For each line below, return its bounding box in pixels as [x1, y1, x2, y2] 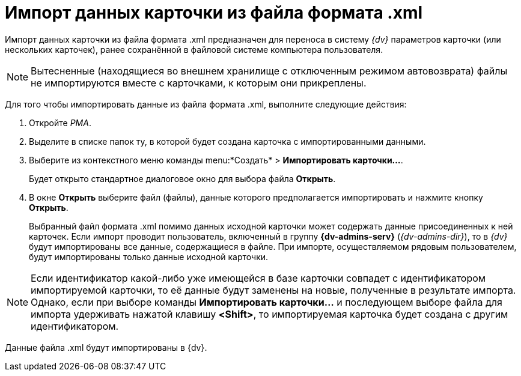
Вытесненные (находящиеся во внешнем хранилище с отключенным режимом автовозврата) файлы [31, 64, 508, 77]
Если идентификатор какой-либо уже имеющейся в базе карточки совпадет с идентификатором [31, 271, 486, 284]
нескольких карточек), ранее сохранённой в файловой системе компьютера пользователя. [5, 44, 383, 55]
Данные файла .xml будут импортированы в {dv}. [5, 342, 207, 353]
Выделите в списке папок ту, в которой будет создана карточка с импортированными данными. [29, 136, 426, 147]
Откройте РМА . [29, 117, 91, 128]
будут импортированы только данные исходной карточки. [29, 251, 269, 262]
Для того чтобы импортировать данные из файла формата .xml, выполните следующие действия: [5, 99, 407, 109]
